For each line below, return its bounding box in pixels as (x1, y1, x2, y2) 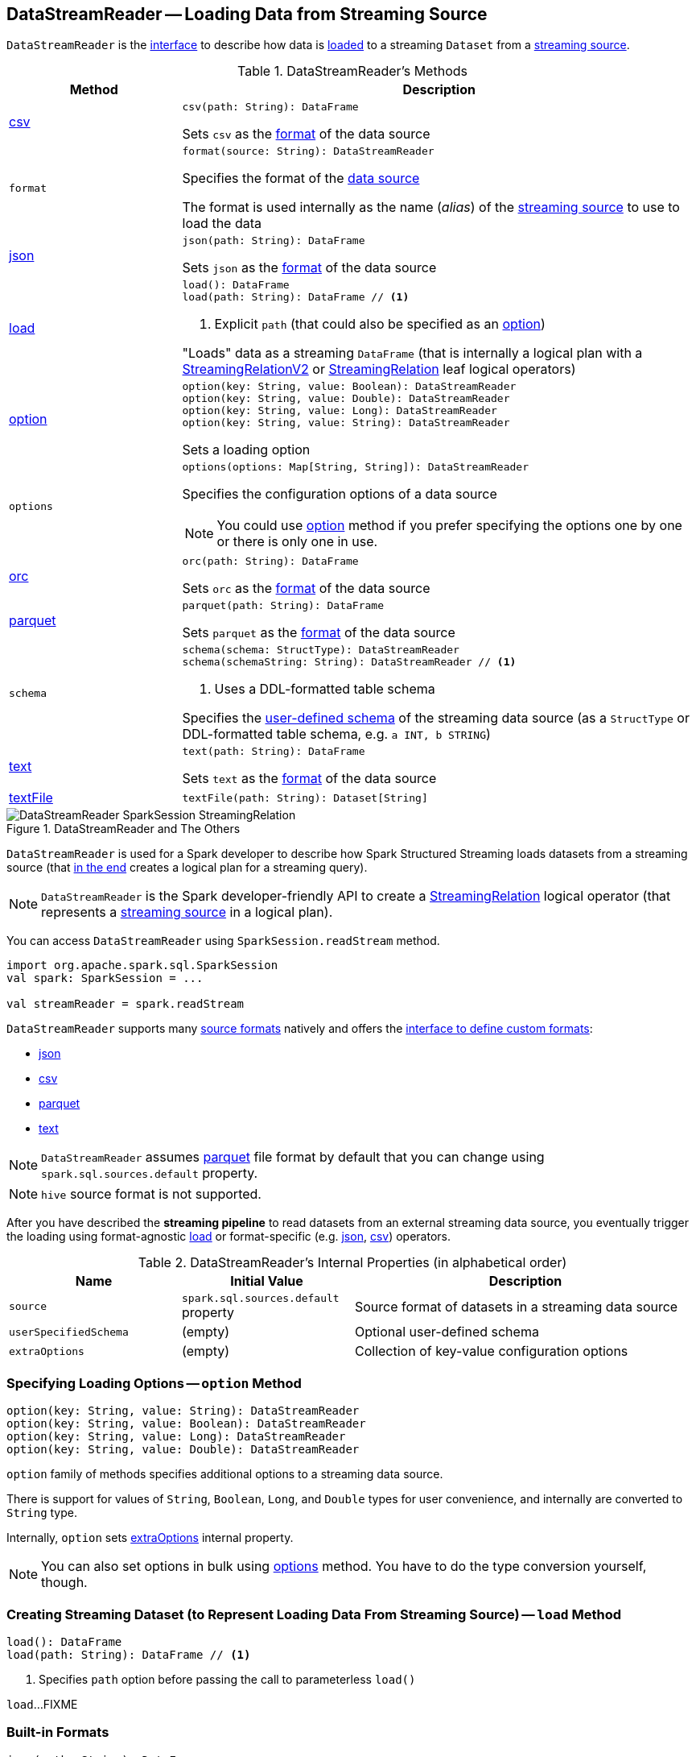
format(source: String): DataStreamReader (182, 145, 434, 158)
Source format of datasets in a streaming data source (355, 1298, 678, 1315)
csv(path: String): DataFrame (182, 101, 359, 114)
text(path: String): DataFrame (182, 745, 365, 758)
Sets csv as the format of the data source (182, 126, 430, 143)
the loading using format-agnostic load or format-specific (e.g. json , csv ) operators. (6, 1229, 451, 1244)
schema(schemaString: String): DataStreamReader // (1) (182, 656, 517, 669)
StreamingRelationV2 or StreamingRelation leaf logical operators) (182, 361, 576, 378)
